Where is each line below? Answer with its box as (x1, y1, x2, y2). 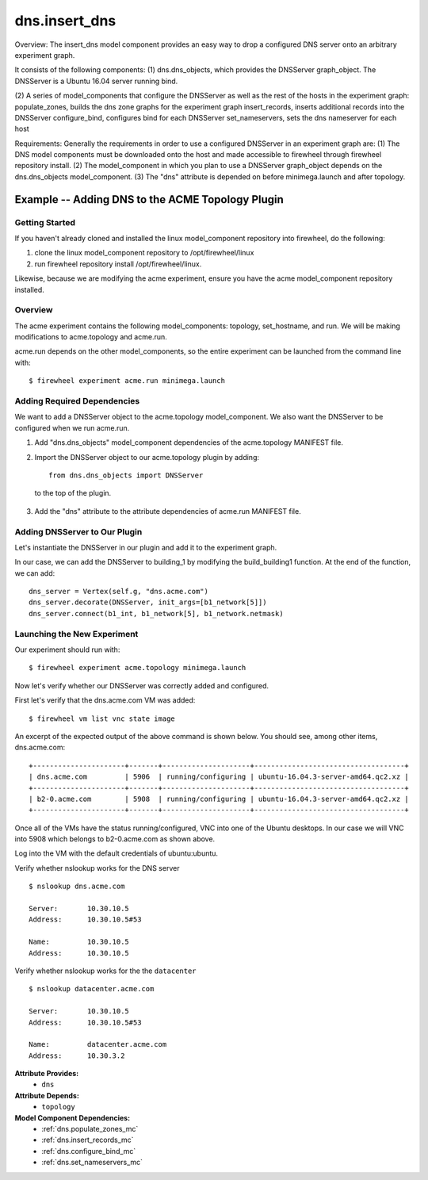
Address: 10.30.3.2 (29, 1051, 125, 1060)
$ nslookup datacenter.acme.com (29, 984, 155, 994)
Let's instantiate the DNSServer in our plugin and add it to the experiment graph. (14, 542, 277, 552)
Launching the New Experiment (14, 628, 139, 639)
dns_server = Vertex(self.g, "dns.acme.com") (29, 587, 209, 596)
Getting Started (14, 216, 75, 228)
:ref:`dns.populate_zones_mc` (41, 1124, 139, 1134)
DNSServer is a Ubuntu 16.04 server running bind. (14, 76, 178, 86)
